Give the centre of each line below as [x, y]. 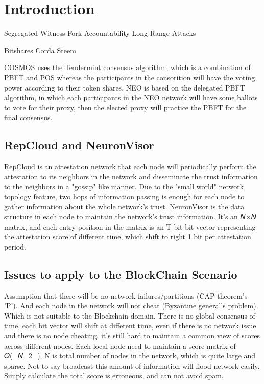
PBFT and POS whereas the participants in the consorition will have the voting [130, 77]
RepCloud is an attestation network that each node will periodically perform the [130, 166]
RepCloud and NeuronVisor [79, 145]
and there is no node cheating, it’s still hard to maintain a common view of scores [132, 335]
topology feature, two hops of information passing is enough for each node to [124, 196]
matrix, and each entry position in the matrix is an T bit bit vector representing [130, 226]
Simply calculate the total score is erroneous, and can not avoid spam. [114, 376]
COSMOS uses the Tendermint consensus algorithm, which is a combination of [127, 67]
